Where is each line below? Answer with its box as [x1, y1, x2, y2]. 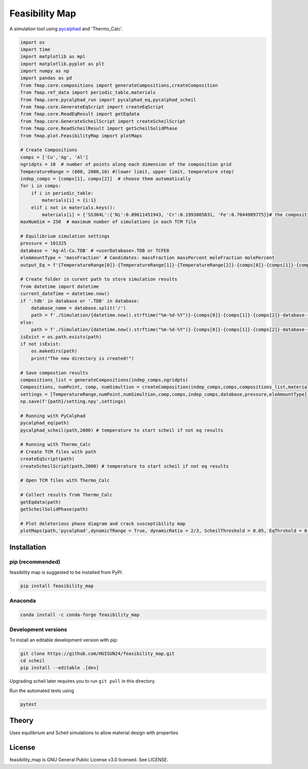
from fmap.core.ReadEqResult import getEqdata [20, 111, 140, 117]
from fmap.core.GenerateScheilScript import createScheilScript [20, 118, 186, 124]
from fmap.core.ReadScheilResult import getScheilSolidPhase [20, 126, 178, 131]
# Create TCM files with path [20, 449, 97, 454]
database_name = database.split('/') [31, 305, 126, 311]
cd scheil [20, 658, 45, 664]
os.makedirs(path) [31, 348, 78, 354]
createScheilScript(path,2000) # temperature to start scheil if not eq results [20, 463, 229, 469]
